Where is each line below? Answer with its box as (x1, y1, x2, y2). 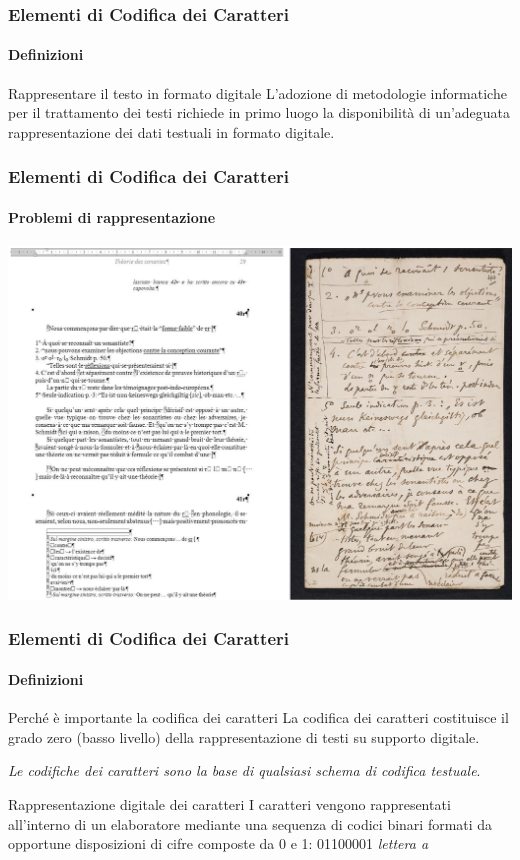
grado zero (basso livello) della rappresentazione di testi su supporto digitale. (8, 726, 480, 747)
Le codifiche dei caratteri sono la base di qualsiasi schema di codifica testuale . (8, 760, 481, 781)
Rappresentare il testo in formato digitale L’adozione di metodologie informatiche (8, 82, 507, 103)
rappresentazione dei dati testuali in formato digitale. (8, 121, 335, 142)
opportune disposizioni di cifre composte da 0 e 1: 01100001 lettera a (8, 833, 429, 854)
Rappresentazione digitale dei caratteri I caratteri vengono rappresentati (8, 793, 451, 814)
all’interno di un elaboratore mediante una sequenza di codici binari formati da (8, 813, 493, 834)
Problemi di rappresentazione (8, 206, 216, 227)
